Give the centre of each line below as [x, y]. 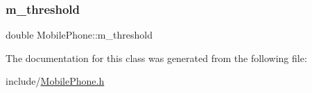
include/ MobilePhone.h [55, 81]
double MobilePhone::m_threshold [79, 35]
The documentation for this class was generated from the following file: [156, 58]
